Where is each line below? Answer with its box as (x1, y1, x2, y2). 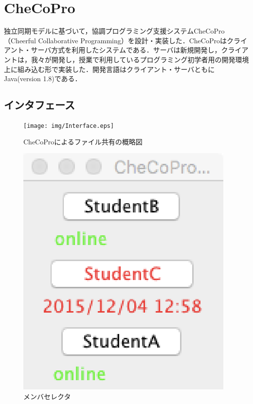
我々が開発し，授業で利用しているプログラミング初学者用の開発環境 (31, 54, 249, 64)
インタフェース (4, 97, 75, 112)
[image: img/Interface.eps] (23, 122, 114, 129)
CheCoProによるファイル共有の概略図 (23, 136, 143, 146)
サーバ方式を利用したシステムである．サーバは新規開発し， (31, 45, 221, 55)
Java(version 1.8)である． (4, 73, 82, 84)
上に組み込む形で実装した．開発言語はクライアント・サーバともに (4, 64, 215, 74)
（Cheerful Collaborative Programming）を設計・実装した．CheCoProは (4, 35, 227, 45)
